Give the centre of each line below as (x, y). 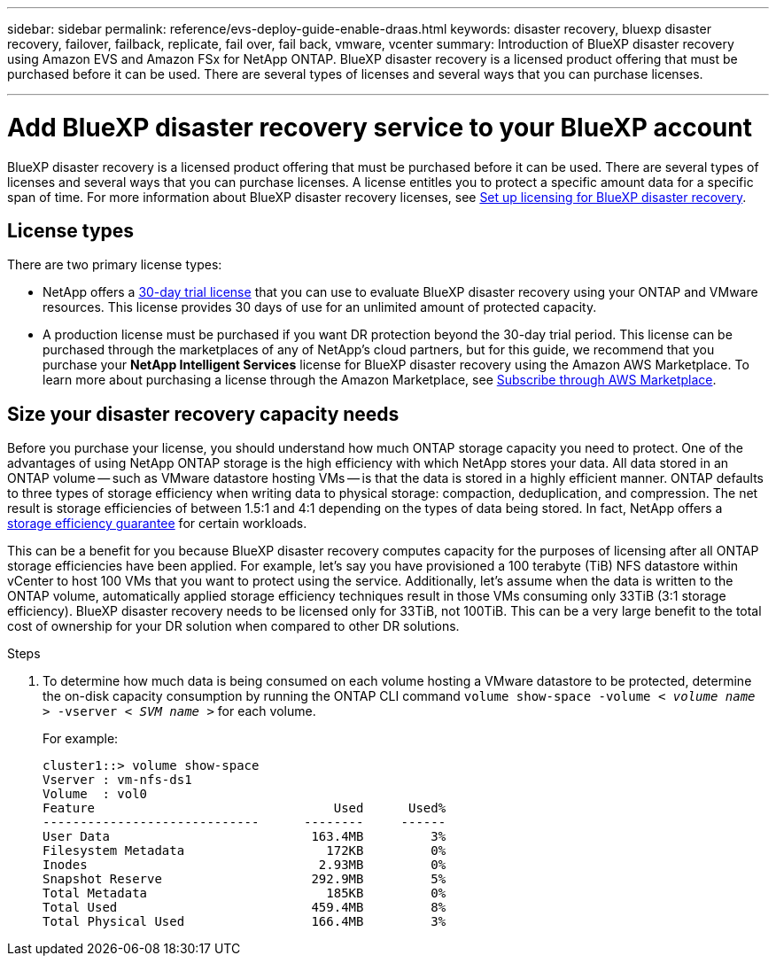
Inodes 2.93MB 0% (244, 865)
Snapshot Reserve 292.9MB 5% (244, 879)
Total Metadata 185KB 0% (244, 893)
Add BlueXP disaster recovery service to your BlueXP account (380, 127)
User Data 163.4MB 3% (244, 837)
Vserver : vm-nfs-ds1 (117, 780)
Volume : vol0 (95, 794)
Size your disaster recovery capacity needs (203, 414)
